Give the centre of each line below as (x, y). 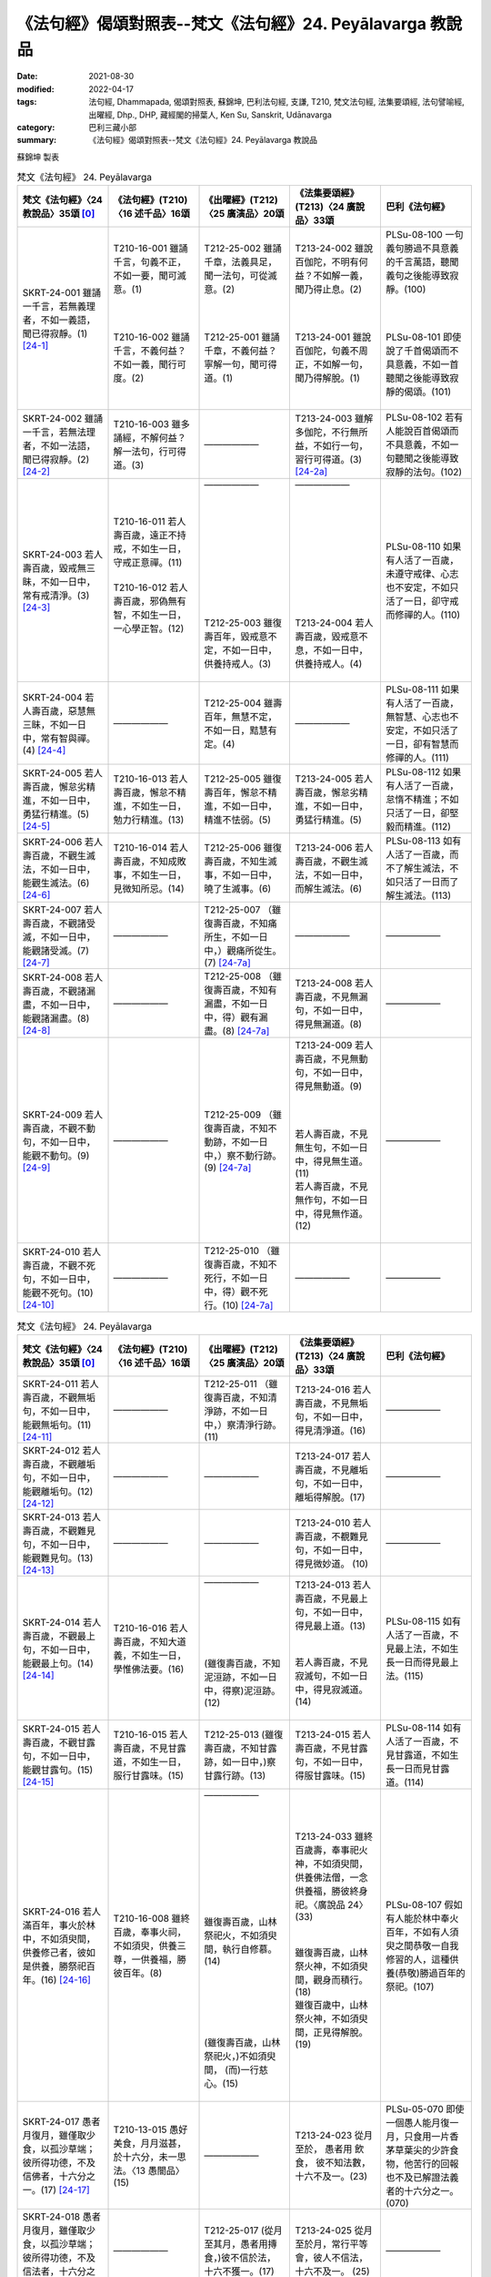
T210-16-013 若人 (150, 779)
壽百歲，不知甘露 (240, 1748)
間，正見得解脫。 (331, 2032)
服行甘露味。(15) (149, 1775)
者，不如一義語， (59, 321)
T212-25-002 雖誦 (243, 249)
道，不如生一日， (150, 1761)
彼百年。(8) (138, 1973)
